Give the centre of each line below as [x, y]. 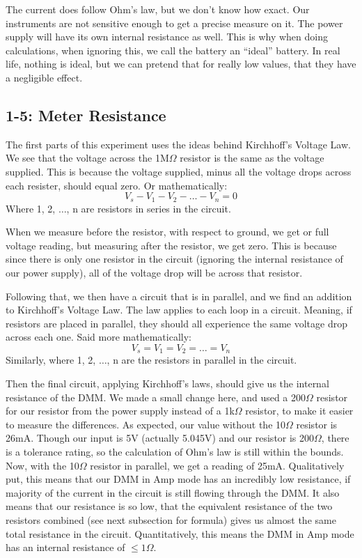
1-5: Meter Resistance [86, 115]
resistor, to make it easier [299, 411]
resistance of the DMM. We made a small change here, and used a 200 [156, 397]
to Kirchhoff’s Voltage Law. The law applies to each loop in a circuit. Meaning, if [179, 310]
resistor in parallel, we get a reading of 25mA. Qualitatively [217, 465]
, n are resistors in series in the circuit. [149, 208]
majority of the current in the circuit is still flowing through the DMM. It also [173, 492]
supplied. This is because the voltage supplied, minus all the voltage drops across [179, 171]
